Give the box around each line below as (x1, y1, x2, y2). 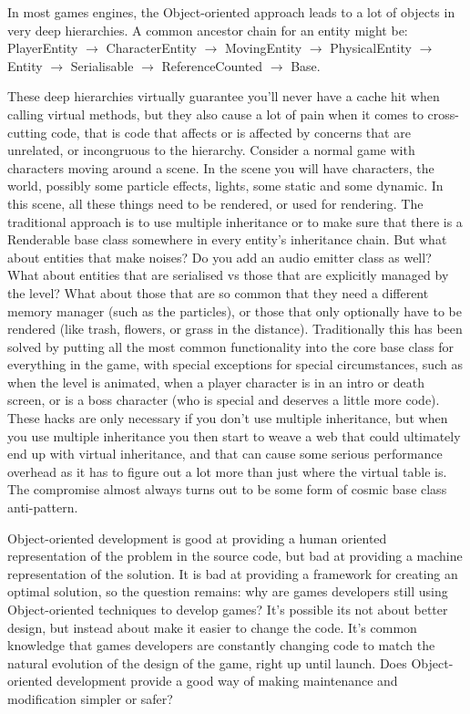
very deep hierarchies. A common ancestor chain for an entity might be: (7, 20, 408, 39)
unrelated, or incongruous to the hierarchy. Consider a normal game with (7, 140, 415, 160)
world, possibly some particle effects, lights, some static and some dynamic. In (7, 176, 444, 195)
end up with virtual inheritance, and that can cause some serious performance (7, 444, 443, 463)
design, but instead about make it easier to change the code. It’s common (7, 617, 417, 636)
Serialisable (70, 56, 134, 75)
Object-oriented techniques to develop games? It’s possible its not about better (7, 600, 448, 618)
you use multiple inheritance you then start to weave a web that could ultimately (7, 426, 461, 445)
